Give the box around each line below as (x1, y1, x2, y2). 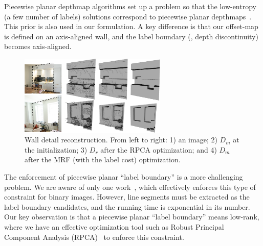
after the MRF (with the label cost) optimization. (25, 154, 181, 165)
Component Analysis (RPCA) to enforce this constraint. (4, 231, 184, 242)
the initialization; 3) (25, 144, 87, 155)
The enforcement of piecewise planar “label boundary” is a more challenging (4, 171, 243, 182)
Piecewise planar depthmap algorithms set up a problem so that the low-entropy (4, 1, 256, 11)
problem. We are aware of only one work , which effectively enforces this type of (4, 181, 256, 192)
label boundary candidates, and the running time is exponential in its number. (4, 201, 250, 212)
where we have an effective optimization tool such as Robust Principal (4, 221, 224, 232)
